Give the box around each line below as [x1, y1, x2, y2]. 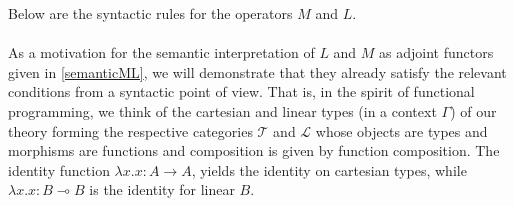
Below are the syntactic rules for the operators [8, 3, 293, 23]
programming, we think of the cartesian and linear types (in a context [8, 100, 437, 121]
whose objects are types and [315, 120, 488, 141]
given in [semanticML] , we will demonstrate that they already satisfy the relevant [8, 61, 507, 82]
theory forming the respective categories [8, 120, 253, 141]
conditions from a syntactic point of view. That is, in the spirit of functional [8, 81, 475, 102]
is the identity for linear [89, 179, 235, 200]
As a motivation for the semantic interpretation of [8, 42, 315, 63]
